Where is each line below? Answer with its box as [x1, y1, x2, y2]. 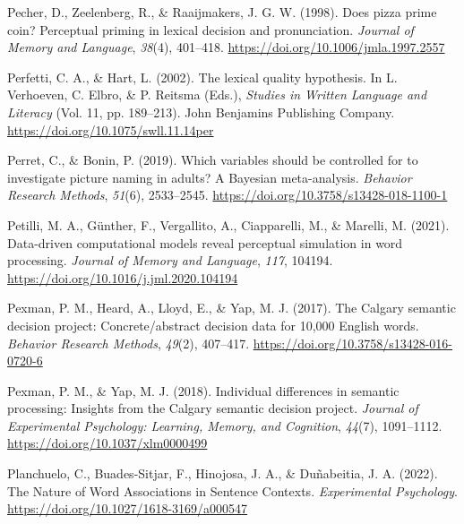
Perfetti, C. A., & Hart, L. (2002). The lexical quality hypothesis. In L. [7, 67, 398, 86]
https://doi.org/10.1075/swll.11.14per [7, 120, 214, 139]
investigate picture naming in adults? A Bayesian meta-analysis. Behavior [7, 168, 412, 186]
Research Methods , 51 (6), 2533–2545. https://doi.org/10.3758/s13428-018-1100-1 [7, 185, 448, 204]
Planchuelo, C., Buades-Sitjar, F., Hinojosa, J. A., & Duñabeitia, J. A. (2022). [7, 464, 438, 483]
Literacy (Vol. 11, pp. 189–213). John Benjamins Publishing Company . [7, 102, 395, 121]
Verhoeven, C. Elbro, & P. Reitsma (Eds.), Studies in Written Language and [7, 85, 427, 104]
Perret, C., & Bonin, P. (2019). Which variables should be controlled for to [7, 150, 418, 169]
